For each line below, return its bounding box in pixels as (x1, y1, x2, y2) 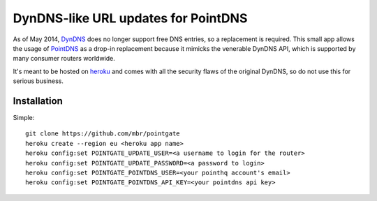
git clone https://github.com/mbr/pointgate (25, 130, 181, 137)
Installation (13, 95, 63, 107)
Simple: (13, 114, 35, 122)
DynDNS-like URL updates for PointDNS (13, 10, 248, 26)
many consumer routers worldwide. (13, 54, 115, 63)
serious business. (13, 77, 64, 85)
